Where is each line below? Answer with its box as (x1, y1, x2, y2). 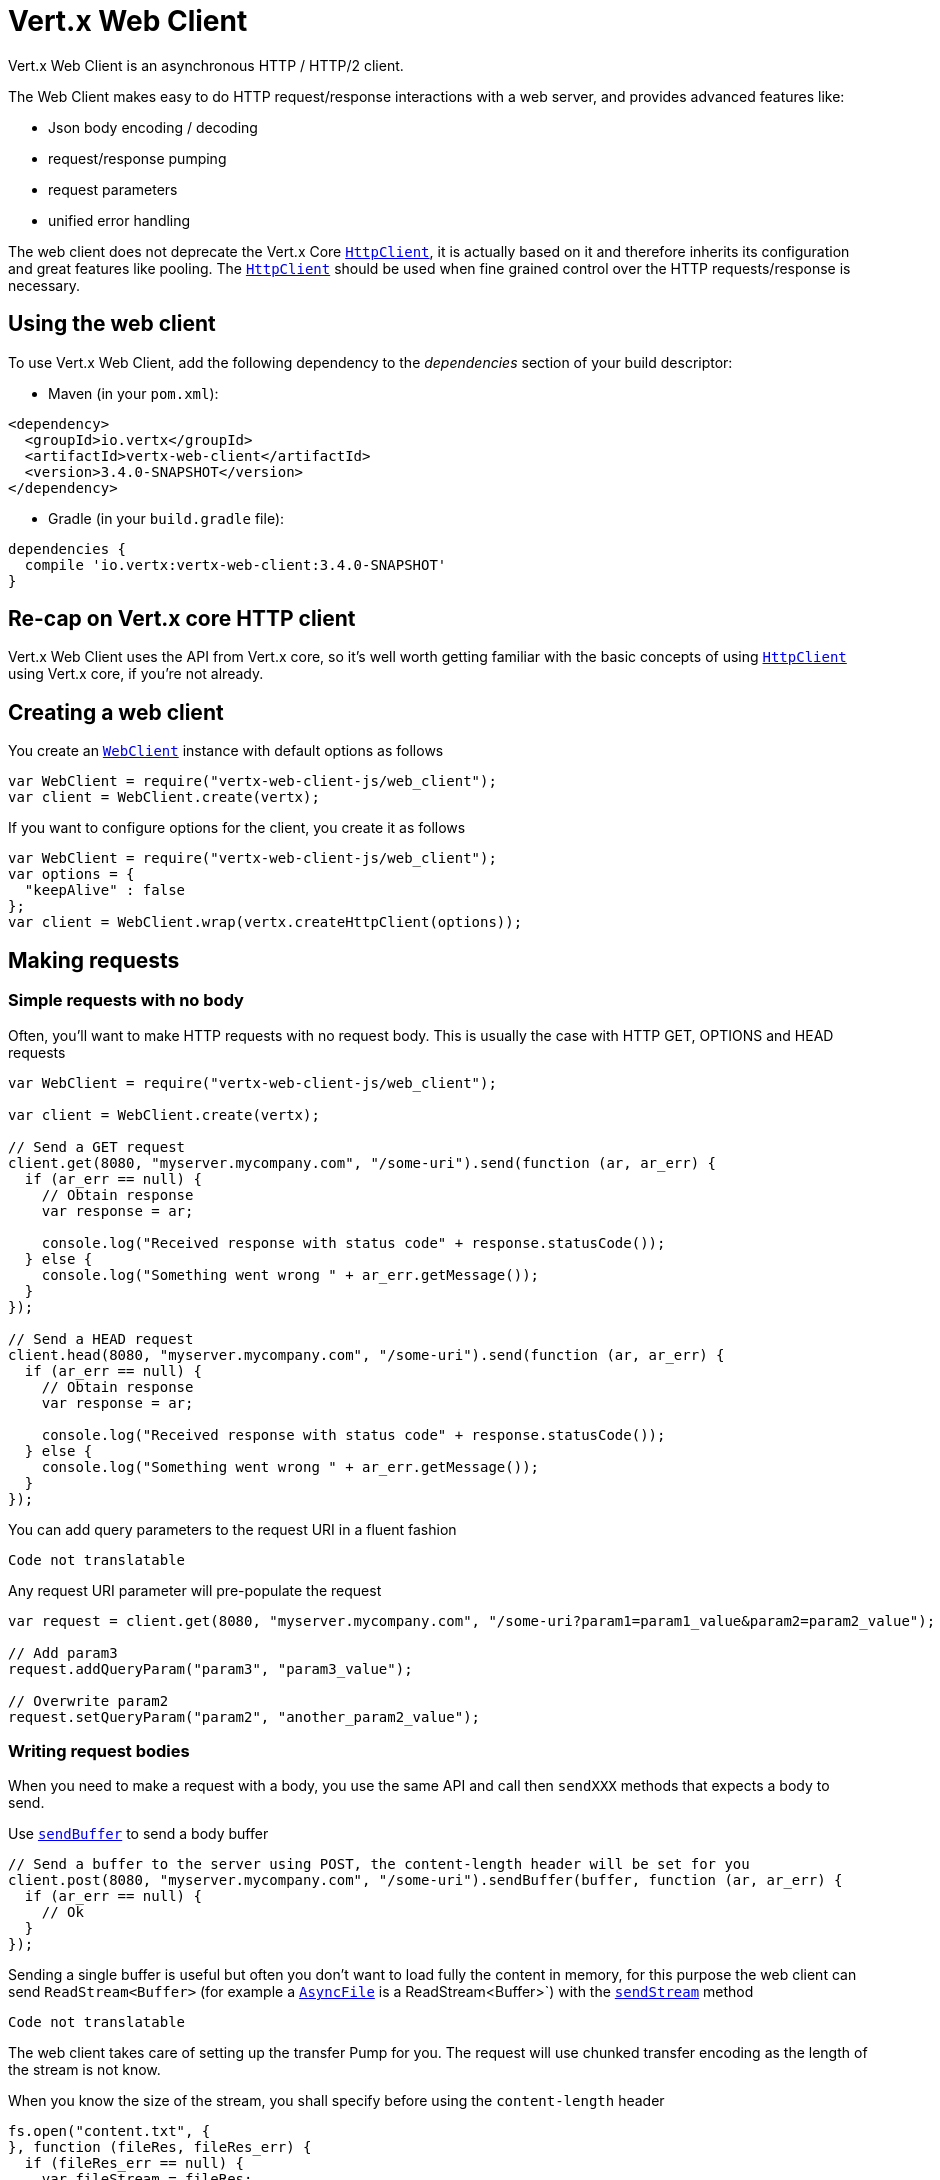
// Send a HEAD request (8, 1330, 194, 1347)
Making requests (8, 947, 180, 973)
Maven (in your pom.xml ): (48, 384, 219, 402)
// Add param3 (8, 1644, 118, 1661)
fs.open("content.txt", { (8, 2123, 211, 2140)
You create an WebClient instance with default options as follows (8, 742, 444, 760)
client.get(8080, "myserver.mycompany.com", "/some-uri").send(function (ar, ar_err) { (8, 1154, 717, 1171)
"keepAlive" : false (24, 882, 186, 899)
